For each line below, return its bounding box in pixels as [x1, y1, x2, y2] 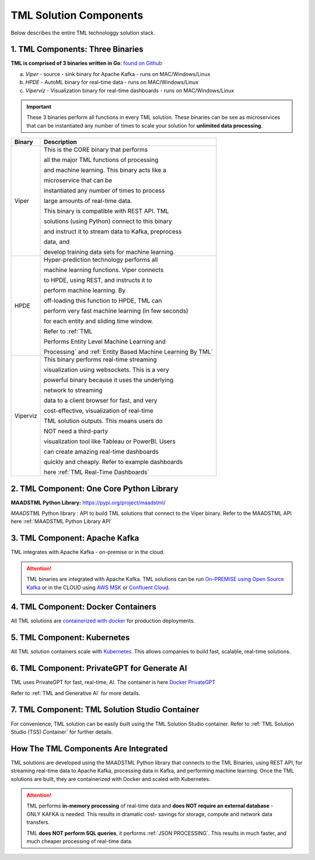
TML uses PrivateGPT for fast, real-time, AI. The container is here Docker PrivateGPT [10, 679, 216, 686]
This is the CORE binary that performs [44, 146, 148, 154]
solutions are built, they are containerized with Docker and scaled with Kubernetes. [10, 775, 211, 782]
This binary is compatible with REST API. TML [44, 207, 169, 215]
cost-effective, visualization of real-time [44, 407, 154, 415]
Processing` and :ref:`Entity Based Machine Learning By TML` [44, 348, 213, 356]
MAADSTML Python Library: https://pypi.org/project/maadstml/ [10, 499, 166, 506]
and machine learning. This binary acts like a [44, 166, 166, 174]
